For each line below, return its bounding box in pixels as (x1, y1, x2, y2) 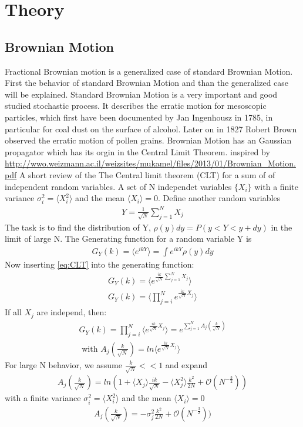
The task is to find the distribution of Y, (5, 221, 151, 233)
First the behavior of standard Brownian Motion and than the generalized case (5, 76, 289, 89)
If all (5, 306, 22, 318)
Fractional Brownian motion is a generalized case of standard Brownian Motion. (5, 65, 293, 77)
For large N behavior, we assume (5, 358, 122, 371)
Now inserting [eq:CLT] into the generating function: (5, 258, 194, 270)
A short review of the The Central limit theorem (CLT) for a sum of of (19, 168, 275, 181)
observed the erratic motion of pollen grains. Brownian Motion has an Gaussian (5, 134, 292, 146)
